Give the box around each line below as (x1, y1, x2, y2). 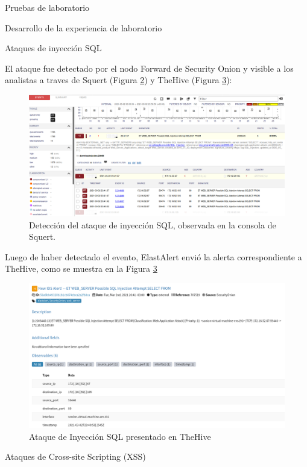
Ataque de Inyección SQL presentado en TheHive (29, 430, 211, 442)
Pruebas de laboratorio (5, 1, 90, 13)
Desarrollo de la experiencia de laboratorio (5, 21, 162, 34)
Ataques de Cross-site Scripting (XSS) (5, 450, 146, 463)
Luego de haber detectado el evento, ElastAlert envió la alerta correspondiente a (5, 250, 302, 263)
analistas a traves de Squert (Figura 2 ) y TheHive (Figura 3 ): (5, 74, 232, 86)
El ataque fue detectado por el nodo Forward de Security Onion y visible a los (5, 61, 294, 74)
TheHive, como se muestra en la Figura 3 (5, 262, 157, 275)
